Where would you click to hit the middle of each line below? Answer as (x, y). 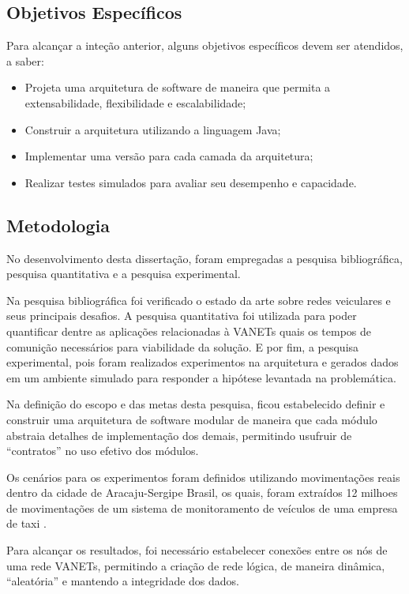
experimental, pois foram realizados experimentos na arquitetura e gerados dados (203, 362)
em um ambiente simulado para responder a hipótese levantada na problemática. (201, 377)
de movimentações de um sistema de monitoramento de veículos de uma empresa (202, 508)
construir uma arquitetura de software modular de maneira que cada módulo (192, 419)
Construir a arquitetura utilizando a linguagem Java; (153, 129)
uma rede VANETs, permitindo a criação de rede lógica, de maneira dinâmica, (196, 565)
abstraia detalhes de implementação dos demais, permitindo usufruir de (179, 435)
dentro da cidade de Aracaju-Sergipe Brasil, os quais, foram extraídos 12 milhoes (202, 492)
